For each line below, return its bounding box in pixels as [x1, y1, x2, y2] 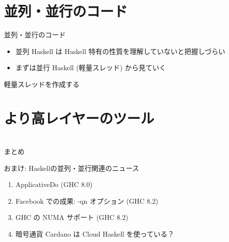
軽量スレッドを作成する [4, 79, 79, 89]
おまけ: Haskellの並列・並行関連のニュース [4, 162, 139, 173]
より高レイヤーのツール [4, 108, 154, 128]
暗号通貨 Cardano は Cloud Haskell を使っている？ [15, 229, 175, 239]
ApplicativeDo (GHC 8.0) [15, 179, 93, 189]
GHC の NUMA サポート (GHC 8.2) [15, 212, 128, 222]
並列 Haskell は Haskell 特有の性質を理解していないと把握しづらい [15, 46, 226, 56]
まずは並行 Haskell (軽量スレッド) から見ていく [15, 62, 166, 73]
